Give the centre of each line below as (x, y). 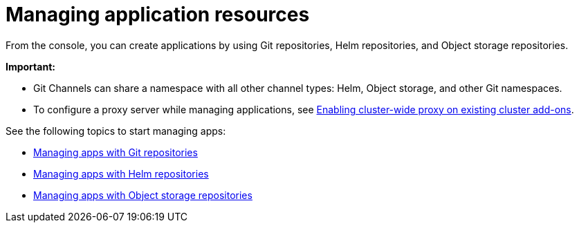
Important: (30, 66)
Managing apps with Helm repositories (121, 173)
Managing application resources (158, 15)
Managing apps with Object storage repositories (143, 195)
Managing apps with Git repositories (116, 152)
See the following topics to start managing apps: (116, 131)
